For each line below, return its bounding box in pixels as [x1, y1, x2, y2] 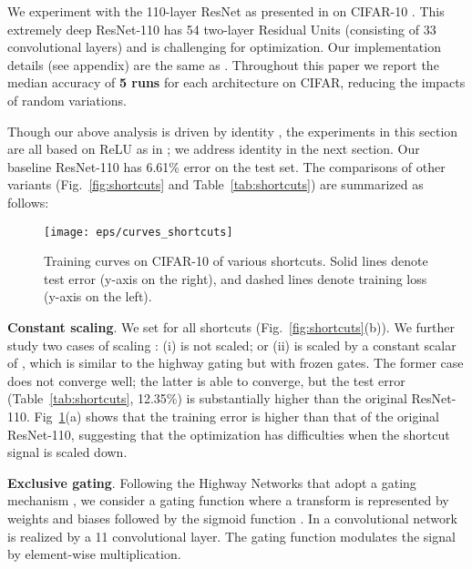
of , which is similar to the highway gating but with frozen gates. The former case [7, 353, 464, 372]
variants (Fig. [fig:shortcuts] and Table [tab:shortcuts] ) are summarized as [7, 175, 424, 194]
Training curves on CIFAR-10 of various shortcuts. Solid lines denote [44, 251, 428, 270]
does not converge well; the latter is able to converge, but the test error [7, 371, 405, 390]
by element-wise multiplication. [7, 544, 181, 564]
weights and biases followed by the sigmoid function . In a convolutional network [7, 508, 457, 527]
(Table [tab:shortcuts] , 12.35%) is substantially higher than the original [7, 389, 407, 408]
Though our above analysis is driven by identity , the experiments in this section [7, 121, 458, 140]
